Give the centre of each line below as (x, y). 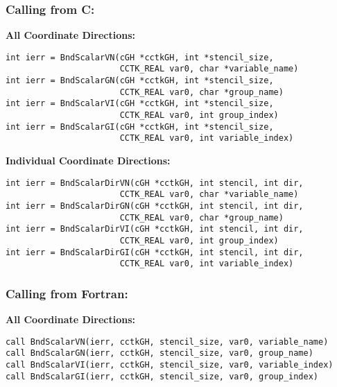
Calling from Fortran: (67, 293)
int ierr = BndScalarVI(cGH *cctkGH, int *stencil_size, (140, 104)
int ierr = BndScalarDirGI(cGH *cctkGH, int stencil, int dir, (155, 252)
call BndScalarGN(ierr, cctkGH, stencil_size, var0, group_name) (159, 353)
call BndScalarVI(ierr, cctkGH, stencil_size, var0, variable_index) (170, 365)
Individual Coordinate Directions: (88, 161)
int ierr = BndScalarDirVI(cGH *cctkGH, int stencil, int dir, (155, 229)
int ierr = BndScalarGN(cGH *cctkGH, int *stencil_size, (140, 81)
